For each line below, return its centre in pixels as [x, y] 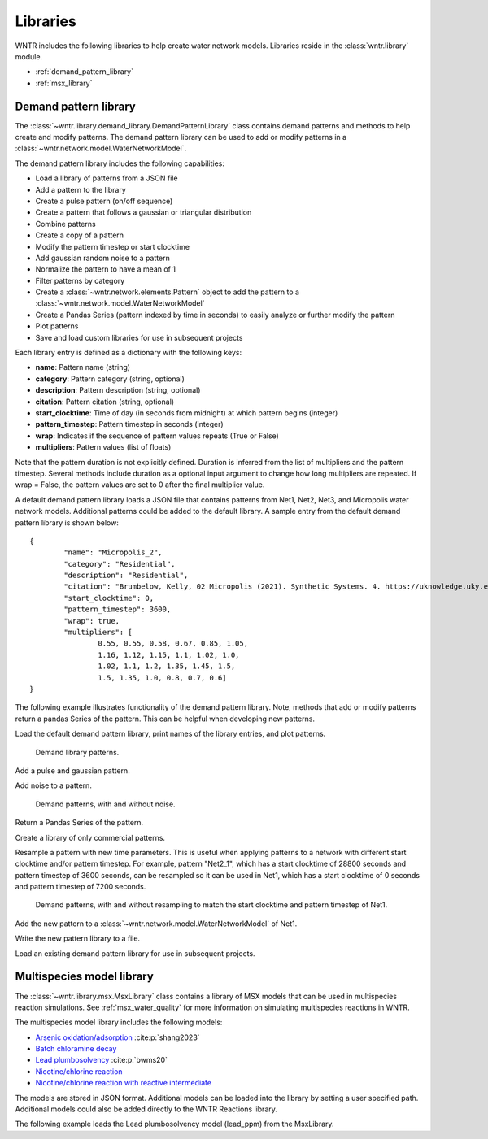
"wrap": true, [92, 621]
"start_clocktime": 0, [109, 598]
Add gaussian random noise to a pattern [102, 258]
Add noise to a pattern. [54, 785]
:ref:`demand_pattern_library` [85, 72]
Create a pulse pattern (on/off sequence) [104, 201]
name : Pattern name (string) [83, 367]
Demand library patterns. [77, 752]
